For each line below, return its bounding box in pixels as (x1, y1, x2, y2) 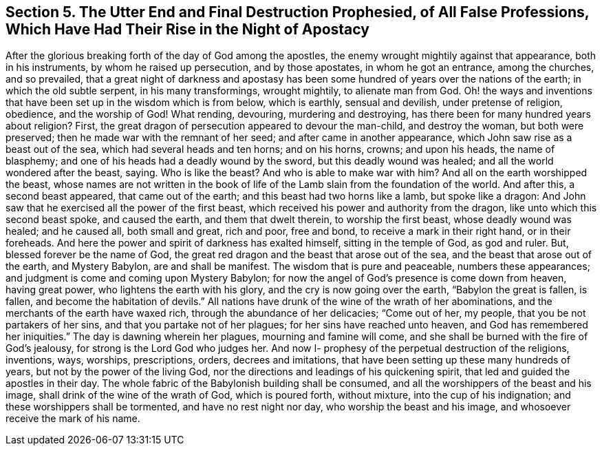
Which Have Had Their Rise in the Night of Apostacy (6, 21, 369, 38)
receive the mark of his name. (6, 412, 140, 425)
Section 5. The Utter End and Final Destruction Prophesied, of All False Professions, (6, 3, 590, 21)
